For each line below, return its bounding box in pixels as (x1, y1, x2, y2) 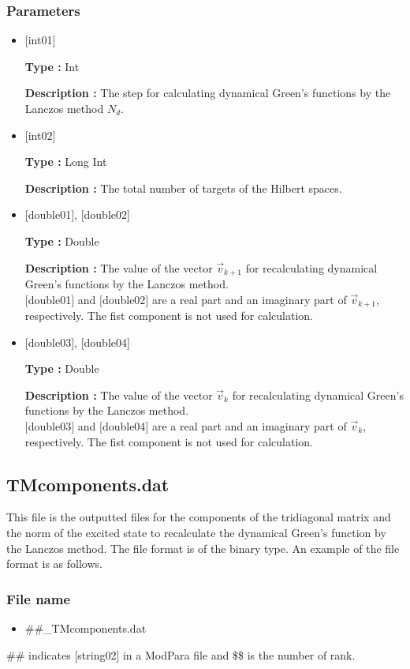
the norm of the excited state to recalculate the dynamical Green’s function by (6, 524, 386, 541)
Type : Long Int (24, 153, 107, 170)
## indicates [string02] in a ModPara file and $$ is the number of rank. (6, 646, 356, 663)
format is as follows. (6, 555, 102, 572)
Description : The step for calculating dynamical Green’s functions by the (24, 85, 391, 101)
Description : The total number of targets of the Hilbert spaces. (24, 179, 342, 196)
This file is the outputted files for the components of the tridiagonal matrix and (6, 509, 391, 525)
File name (6, 588, 71, 608)
